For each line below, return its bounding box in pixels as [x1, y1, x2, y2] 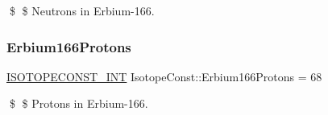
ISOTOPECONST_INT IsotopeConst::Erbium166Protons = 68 [6, 68, 322, 84]
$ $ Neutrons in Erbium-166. [9, 2, 155, 18]
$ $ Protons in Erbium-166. [9, 95, 148, 112]
